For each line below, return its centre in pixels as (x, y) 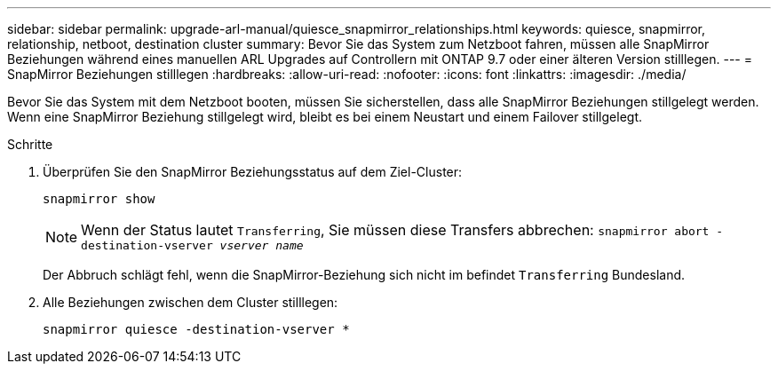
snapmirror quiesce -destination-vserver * (196, 329)
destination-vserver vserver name (192, 245)
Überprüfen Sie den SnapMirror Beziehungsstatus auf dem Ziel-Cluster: (253, 172)
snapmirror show (99, 199)
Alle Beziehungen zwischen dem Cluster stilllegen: (191, 302)
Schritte (30, 144)
